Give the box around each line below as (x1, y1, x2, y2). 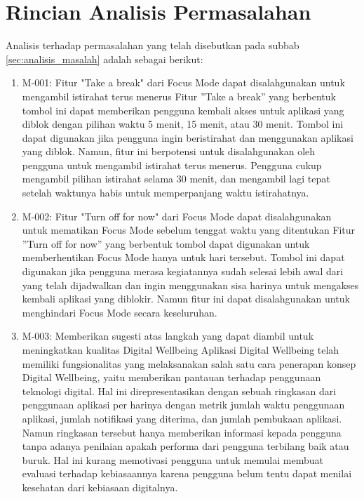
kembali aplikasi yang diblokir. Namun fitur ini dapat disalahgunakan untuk (22, 291, 350, 306)
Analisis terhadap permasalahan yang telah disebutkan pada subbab (6, 38, 299, 53)
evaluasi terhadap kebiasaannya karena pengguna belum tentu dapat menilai (22, 466, 352, 481)
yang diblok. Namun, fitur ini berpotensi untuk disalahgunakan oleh (22, 144, 316, 159)
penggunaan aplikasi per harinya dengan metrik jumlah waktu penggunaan (22, 397, 345, 412)
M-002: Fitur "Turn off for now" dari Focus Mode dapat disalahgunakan (22, 208, 332, 223)
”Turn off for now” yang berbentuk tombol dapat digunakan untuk (22, 236, 310, 251)
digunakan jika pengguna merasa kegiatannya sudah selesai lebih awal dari (22, 264, 344, 279)
